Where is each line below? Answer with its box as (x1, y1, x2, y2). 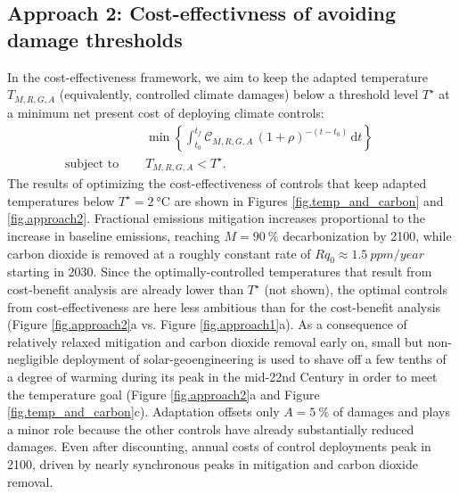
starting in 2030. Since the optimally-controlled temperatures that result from (7, 262, 432, 281)
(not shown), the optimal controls (264, 280, 447, 299)
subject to (64, 157, 119, 170)
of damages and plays (332, 402, 450, 421)
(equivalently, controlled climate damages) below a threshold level (59, 85, 419, 103)
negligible (7, 350, 59, 368)
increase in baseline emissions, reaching (7, 226, 220, 245)
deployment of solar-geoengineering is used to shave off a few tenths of (62, 350, 447, 368)
